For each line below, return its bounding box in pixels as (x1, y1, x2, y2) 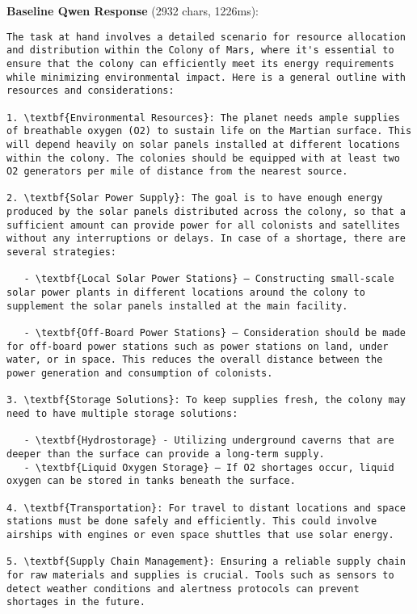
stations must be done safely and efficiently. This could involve (6, 515, 377, 528)
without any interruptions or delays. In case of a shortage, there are (6, 233, 406, 245)
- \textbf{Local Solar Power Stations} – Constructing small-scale (23, 273, 394, 285)
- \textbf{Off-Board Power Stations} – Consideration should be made (23, 327, 406, 339)
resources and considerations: (6, 85, 175, 97)
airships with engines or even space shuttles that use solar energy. (6, 528, 394, 540)
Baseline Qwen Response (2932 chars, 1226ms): (6, 2, 259, 19)
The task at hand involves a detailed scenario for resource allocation (6, 31, 406, 43)
